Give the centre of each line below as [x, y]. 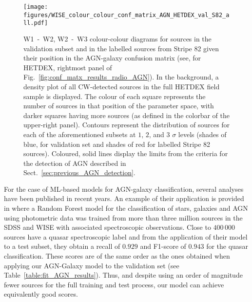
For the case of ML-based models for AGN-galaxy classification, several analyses [124, 189]
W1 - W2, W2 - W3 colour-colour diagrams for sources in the [117, 38]
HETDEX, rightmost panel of [68, 67]
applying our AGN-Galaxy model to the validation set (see [92, 265]
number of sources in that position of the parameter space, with [119, 106]
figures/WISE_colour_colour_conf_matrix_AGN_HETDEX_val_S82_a [126, 15]
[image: [36, 7]
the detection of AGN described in [75, 163]
